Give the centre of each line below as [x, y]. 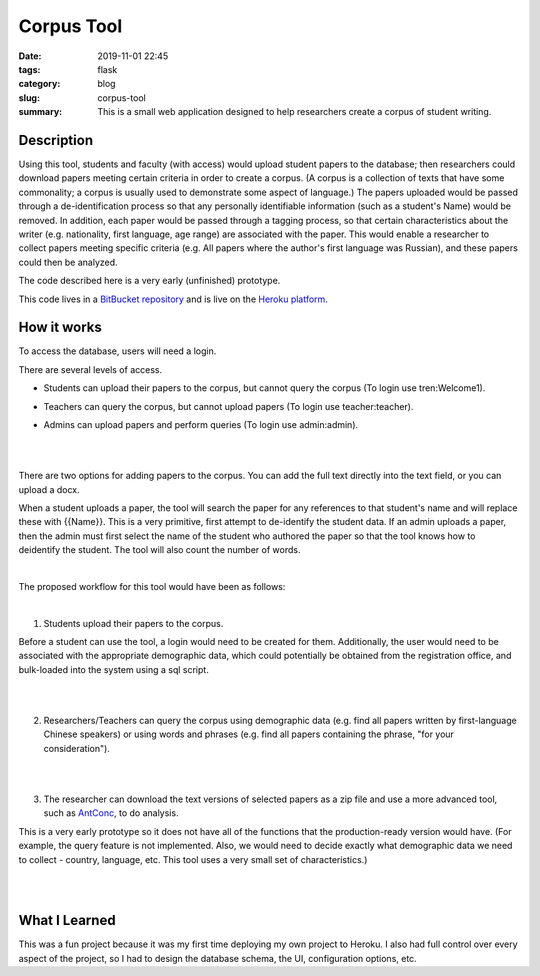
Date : [30, 56]
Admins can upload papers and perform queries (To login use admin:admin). [201, 424]
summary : [40, 112]
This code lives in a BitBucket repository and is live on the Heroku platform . [173, 299]
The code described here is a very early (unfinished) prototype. [149, 281]
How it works [60, 327]
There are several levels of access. [90, 369]
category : [39, 84]
